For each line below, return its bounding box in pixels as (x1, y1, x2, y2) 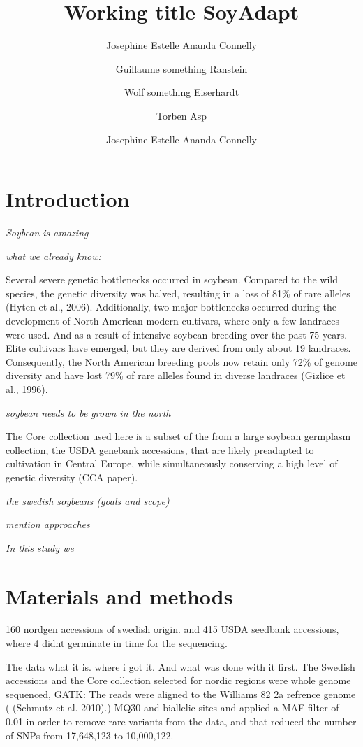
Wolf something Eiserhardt (124, 85, 239, 99)
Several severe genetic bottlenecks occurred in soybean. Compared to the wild (6, 272, 338, 287)
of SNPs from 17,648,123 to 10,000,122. (6, 727, 174, 742)
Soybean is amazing (6, 225, 89, 240)
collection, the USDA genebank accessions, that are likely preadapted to (6, 442, 314, 457)
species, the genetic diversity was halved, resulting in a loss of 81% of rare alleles (6, 285, 350, 300)
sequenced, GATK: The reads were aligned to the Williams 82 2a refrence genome (6, 686, 356, 701)
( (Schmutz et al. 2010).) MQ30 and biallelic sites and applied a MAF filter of (6, 700, 339, 715)
